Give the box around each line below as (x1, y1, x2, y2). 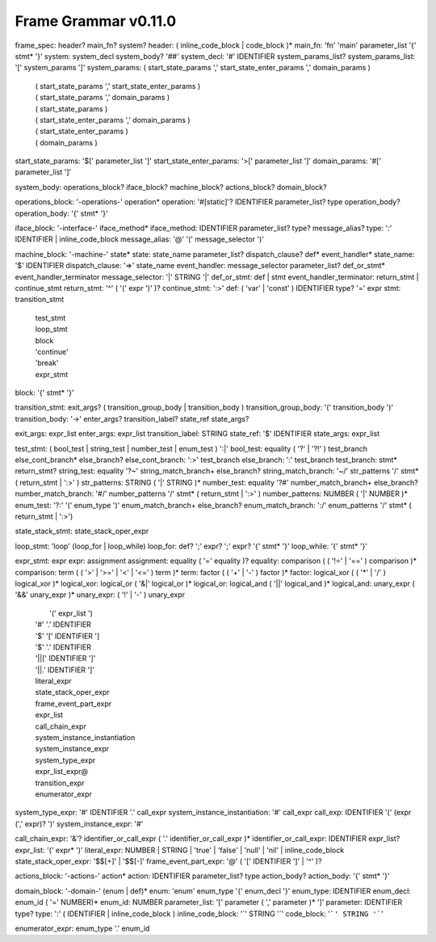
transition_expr (35, 778, 85, 788)
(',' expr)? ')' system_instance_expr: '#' (15, 818, 144, 828)
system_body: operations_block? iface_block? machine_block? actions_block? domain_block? (15, 182, 327, 191)
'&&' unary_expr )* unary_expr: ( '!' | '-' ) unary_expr (15, 590, 186, 599)
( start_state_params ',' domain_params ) (35, 93, 170, 103)
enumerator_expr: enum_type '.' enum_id (15, 923, 150, 933)
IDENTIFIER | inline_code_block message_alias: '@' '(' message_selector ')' (15, 234, 265, 244)
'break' (35, 358, 59, 368)
